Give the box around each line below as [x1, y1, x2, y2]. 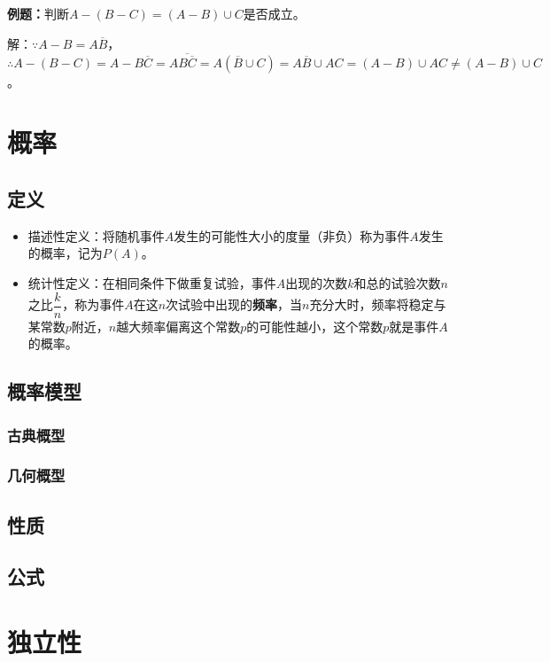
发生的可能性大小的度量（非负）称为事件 [174, 226, 410, 245]
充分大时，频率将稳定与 [309, 295, 446, 314]
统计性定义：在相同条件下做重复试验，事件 [27, 273, 276, 292]
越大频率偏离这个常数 [116, 316, 241, 335]
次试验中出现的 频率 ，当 [166, 295, 303, 314]
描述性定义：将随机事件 [27, 226, 165, 245]
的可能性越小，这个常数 [246, 316, 383, 335]
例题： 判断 [7, 4, 69, 22]
